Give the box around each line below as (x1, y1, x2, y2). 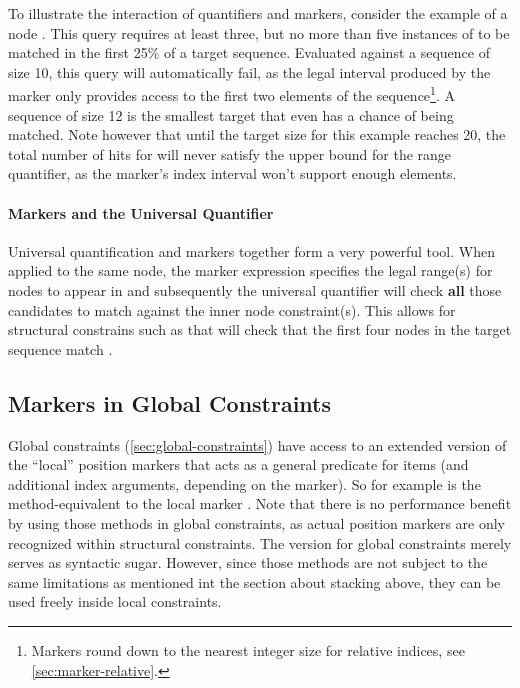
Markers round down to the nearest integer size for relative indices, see (31, 639, 465, 660)
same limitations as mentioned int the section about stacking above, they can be (8, 571, 501, 592)
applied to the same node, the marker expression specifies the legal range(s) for (8, 260, 493, 281)
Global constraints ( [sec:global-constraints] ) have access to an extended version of (8, 434, 507, 455)
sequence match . (8, 338, 113, 359)
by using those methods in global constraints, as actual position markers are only (8, 512, 505, 533)
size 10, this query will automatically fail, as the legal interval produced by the (8, 61, 491, 82)
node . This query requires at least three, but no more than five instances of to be (8, 22, 510, 43)
